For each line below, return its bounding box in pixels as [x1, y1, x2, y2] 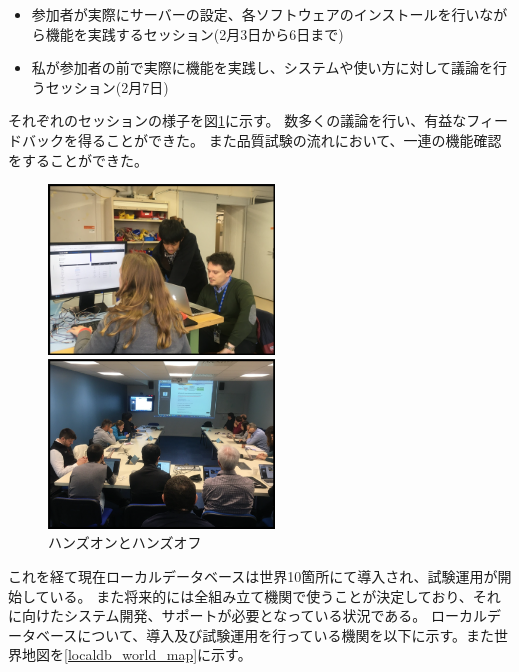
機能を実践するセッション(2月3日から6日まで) [45, 23, 344, 44]
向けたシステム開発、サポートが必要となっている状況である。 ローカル [21, 605, 487, 626]
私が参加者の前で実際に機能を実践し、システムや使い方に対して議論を [31, 57, 493, 78]
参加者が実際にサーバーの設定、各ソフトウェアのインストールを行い [31, 4, 480, 24]
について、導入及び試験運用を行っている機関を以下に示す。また [77, 624, 495, 645]
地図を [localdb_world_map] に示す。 [21, 644, 252, 665]
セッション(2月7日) [45, 76, 169, 97]
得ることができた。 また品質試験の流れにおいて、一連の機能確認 [77, 129, 502, 150]
